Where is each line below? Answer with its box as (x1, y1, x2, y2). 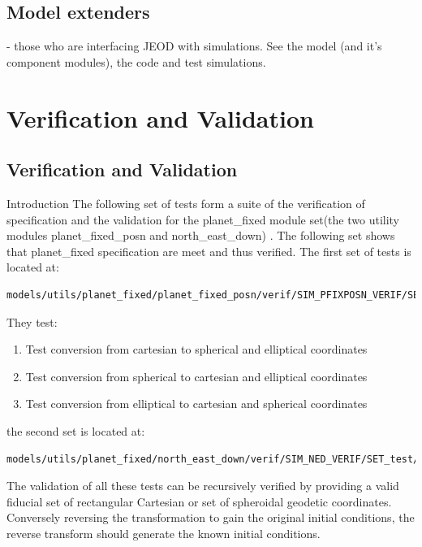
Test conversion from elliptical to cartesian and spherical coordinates (25, 395, 368, 412)
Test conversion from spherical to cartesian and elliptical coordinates (25, 367, 368, 384)
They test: (6, 313, 58, 330)
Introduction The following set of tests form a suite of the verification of (6, 194, 365, 211)
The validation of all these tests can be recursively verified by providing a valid (6, 477, 399, 494)
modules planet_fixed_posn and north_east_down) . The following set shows (6, 227, 395, 244)
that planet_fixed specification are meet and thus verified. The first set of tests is (6, 242, 411, 259)
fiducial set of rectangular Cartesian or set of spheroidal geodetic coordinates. (6, 493, 392, 510)
